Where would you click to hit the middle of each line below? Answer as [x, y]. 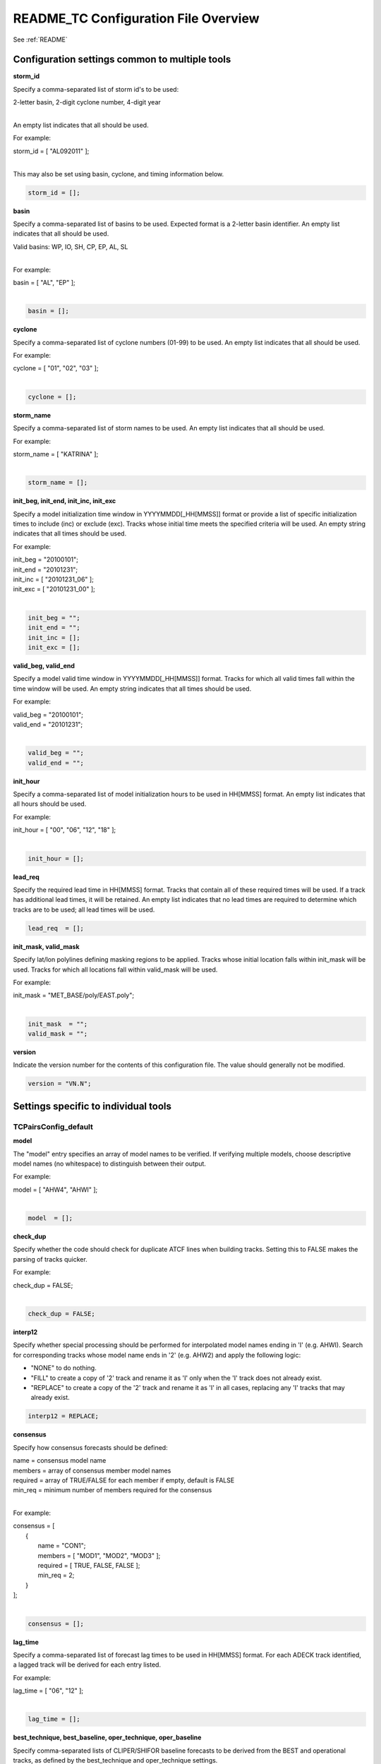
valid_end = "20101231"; [48, 724]
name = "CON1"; [62, 1546]
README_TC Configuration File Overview [137, 18]
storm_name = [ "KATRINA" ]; [56, 454]
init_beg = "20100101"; [46, 560]
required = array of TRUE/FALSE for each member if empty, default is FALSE [124, 1480]
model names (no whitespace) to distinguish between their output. [109, 1164]
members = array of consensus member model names [92, 1470]
